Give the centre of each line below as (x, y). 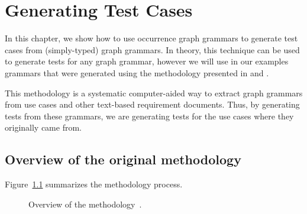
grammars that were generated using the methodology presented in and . (137, 72)
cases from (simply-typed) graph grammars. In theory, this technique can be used (152, 49)
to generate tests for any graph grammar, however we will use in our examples (147, 61)
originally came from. (43, 127)
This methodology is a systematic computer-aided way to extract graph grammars (154, 93)
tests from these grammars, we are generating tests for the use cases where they (149, 116)
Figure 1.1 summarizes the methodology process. (94, 184)
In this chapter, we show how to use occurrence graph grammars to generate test (151, 38)
